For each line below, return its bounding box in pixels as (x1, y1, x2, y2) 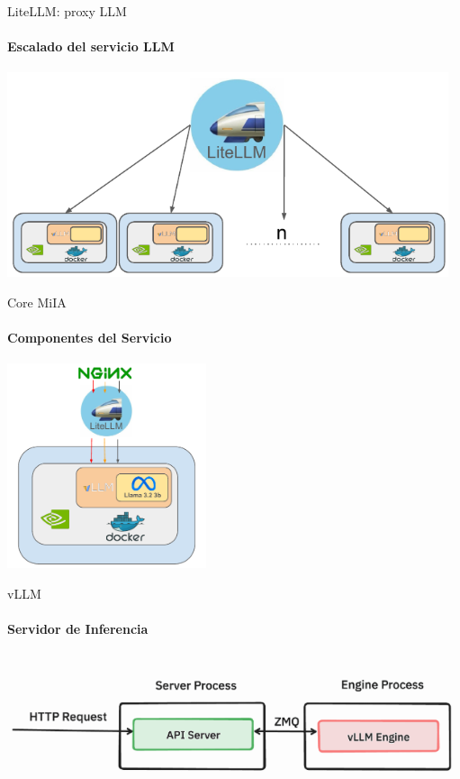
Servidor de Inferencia (7, 619, 149, 637)
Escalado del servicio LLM (7, 37, 175, 56)
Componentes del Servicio (7, 327, 172, 346)
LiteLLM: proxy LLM (7, 2, 127, 20)
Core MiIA (7, 292, 67, 311)
